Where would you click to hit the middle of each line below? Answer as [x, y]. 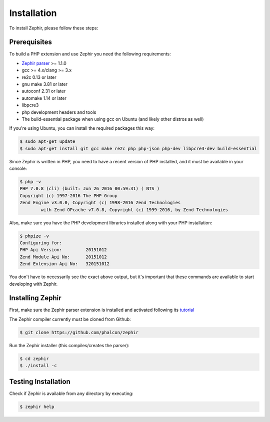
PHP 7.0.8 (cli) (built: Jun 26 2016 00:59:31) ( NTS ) [90, 189]
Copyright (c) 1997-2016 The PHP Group [68, 196]
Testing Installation [40, 381]
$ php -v [30, 182]
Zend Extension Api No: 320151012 [65, 264]
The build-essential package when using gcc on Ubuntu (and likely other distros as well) [113, 119]
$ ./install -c [38, 366]
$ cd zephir [34, 359]
